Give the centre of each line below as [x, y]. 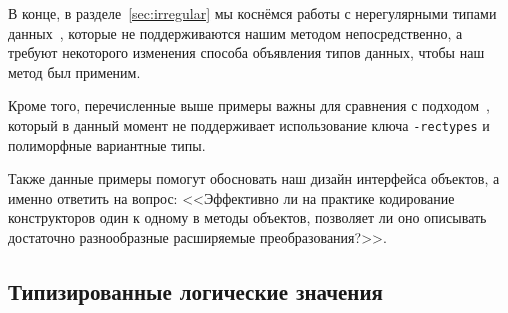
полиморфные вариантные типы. [107, 144]
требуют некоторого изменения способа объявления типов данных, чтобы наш [246, 52]
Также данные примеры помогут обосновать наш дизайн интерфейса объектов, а [254, 178]
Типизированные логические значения [195, 290]
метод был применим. [74, 71]
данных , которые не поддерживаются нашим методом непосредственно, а [235, 32]
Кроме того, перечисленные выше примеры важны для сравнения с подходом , [249, 105]
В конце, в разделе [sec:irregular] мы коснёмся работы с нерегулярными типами [252, 13]
